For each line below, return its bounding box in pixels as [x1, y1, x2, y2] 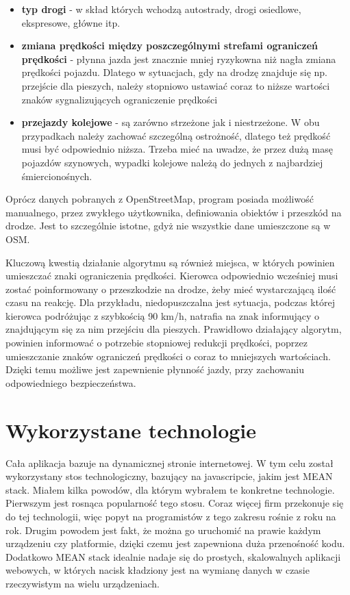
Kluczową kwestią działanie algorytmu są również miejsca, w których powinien [5, 255, 335, 269]
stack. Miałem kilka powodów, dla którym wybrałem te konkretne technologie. [5, 482, 335, 496]
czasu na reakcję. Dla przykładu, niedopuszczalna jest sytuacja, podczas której [5, 295, 336, 309]
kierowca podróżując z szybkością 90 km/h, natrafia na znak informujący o [5, 308, 320, 322]
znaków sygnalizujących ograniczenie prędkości [21, 92, 218, 106]
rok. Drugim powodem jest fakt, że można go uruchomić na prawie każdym [5, 522, 321, 537]
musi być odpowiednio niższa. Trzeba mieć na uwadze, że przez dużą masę [21, 142, 333, 156]
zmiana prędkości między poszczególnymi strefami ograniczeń [21, 38, 318, 53]
